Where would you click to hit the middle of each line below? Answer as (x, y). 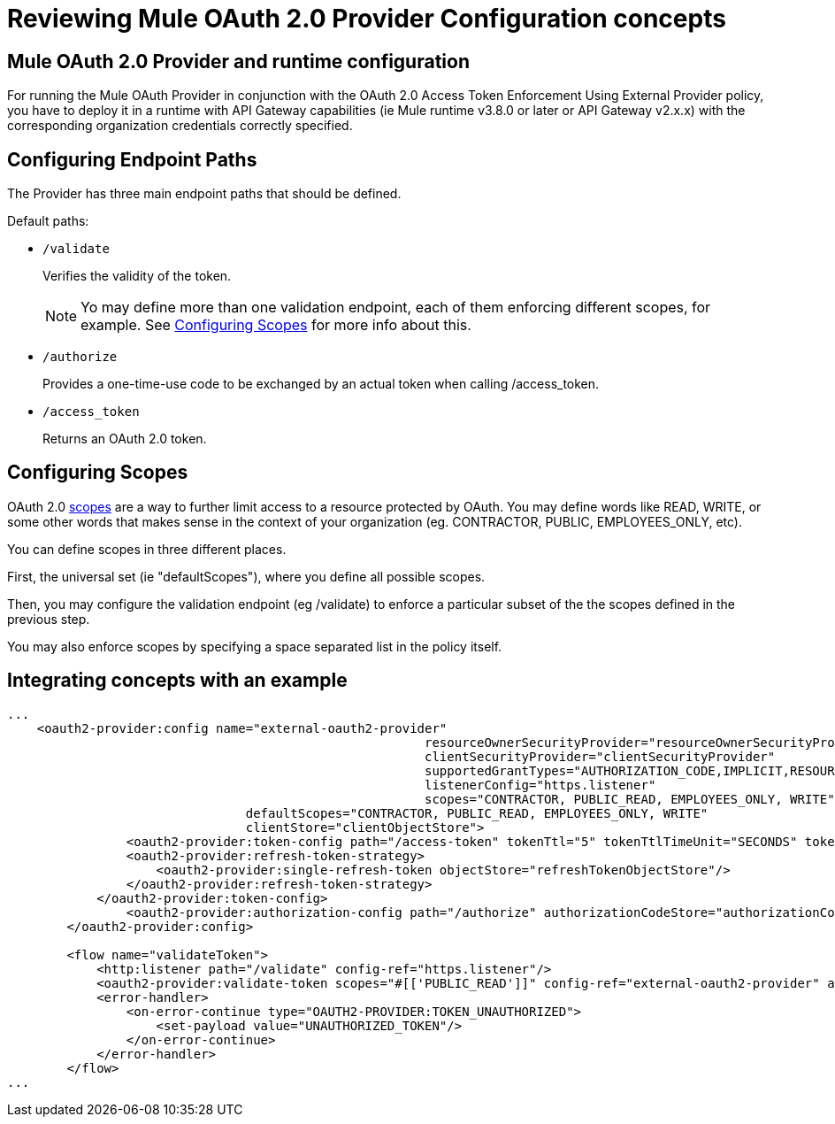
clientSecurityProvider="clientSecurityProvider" (600, 756)
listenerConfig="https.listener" (540, 785)
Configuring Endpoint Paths (132, 159)
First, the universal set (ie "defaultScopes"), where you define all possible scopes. (246, 576)
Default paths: (48, 221)
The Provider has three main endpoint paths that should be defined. (204, 194)
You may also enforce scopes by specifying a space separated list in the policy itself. (255, 646)
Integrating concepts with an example (177, 681)
